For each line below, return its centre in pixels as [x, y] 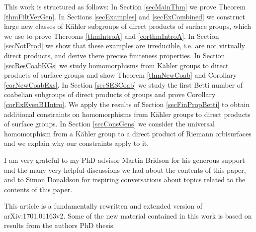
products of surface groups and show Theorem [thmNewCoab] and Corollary [121, 75]
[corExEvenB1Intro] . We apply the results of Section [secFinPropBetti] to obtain [127, 104]
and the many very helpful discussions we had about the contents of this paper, [125, 170]
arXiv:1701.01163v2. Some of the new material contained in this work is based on [128, 215]
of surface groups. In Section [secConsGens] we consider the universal [109, 124]
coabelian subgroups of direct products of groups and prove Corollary [110, 94]
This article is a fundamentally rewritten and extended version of [103, 206]
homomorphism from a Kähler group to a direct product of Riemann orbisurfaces [128, 133]
